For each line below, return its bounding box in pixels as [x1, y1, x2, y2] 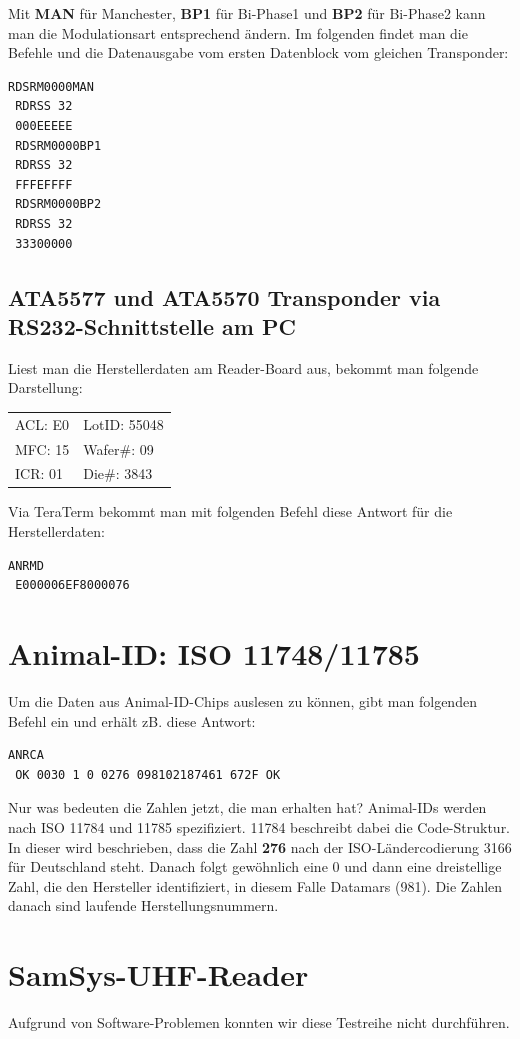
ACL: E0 [15, 413, 70, 434]
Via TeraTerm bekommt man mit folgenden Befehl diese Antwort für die [8, 501, 453, 522]
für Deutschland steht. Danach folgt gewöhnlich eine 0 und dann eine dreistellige [8, 856, 502, 877]
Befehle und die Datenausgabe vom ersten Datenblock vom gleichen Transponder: [8, 42, 509, 63]
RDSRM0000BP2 [15, 197, 102, 212]
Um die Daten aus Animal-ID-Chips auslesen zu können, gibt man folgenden [8, 690, 477, 711]
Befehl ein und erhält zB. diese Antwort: [8, 710, 256, 731]
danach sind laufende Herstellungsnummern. [8, 895, 279, 916]
